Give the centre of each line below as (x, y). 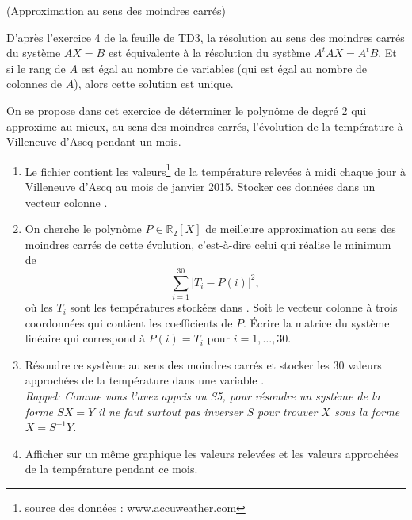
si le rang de (36, 68)
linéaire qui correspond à (85, 338)
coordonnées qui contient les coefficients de (129, 322)
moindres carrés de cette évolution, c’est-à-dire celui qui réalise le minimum (208, 244)
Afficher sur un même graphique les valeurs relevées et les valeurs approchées (212, 453)
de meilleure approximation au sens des (301, 229)
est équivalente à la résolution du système (209, 53)
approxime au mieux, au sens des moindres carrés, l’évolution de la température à (205, 126)
